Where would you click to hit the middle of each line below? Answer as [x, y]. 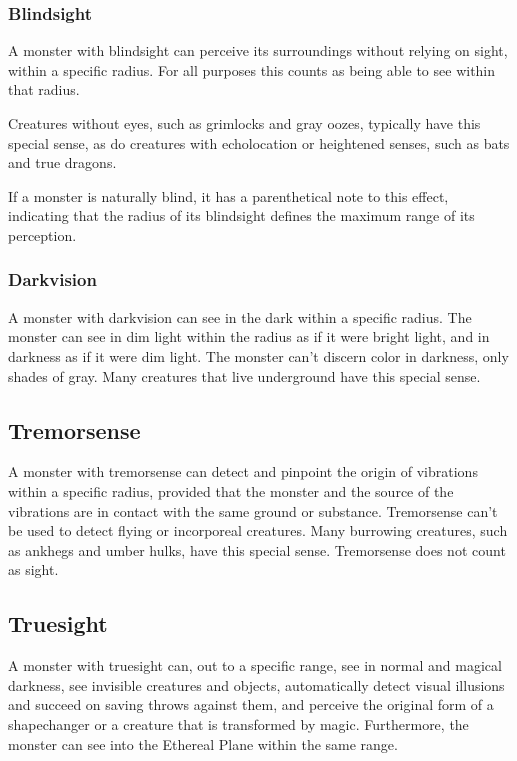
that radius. [44, 89]
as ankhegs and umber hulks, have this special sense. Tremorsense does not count [257, 549]
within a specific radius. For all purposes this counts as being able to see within [252, 69]
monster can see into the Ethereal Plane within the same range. [203, 743]
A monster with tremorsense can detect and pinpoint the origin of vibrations [243, 471]
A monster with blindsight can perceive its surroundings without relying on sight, [258, 50]
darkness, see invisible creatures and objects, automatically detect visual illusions [256, 684]
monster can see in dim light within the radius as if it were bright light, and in [249, 336]
